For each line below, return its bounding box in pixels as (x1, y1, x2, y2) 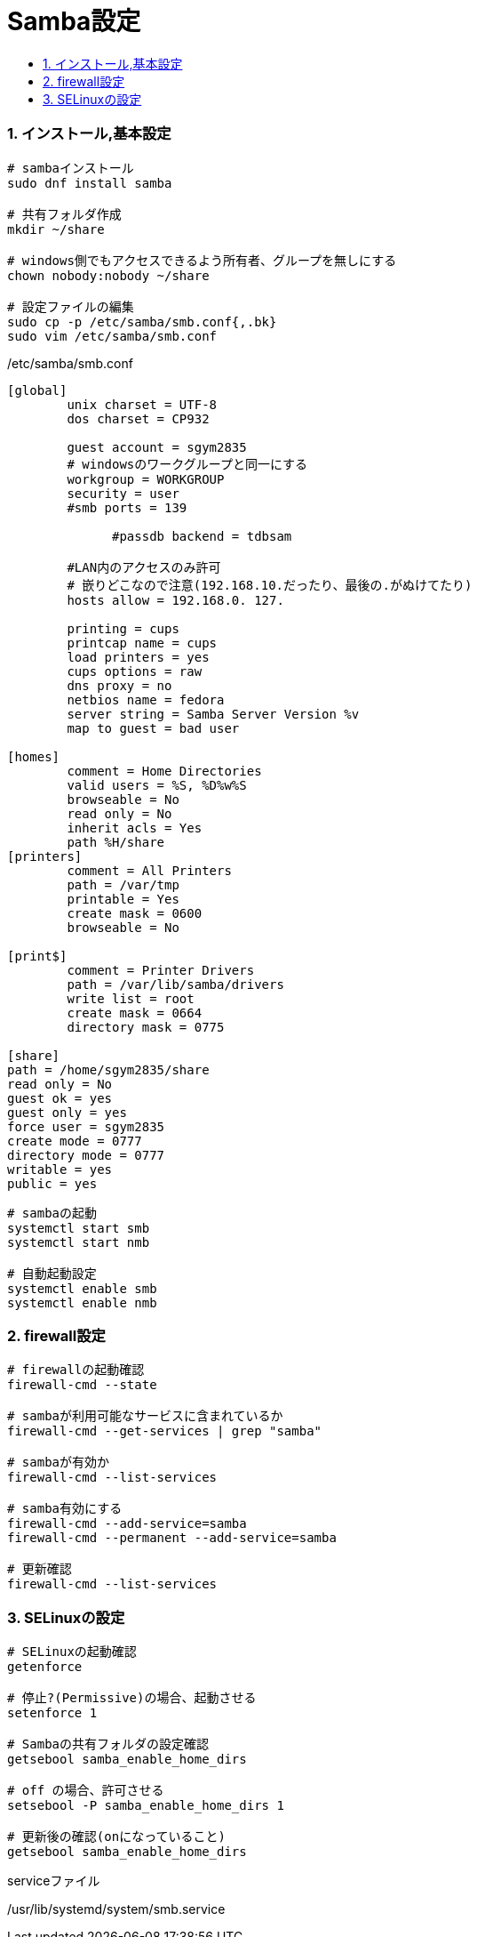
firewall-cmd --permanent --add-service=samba (7, 1531, 337, 1546)
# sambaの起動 (7, 1205, 98, 1220)
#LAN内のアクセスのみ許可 (67, 559, 221, 575)
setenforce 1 (7, 1706, 98, 1720)
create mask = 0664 (67, 1005, 203, 1020)
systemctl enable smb (7, 1281, 157, 1296)
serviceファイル (7, 1873, 100, 1888)
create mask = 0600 (67, 905, 203, 920)
